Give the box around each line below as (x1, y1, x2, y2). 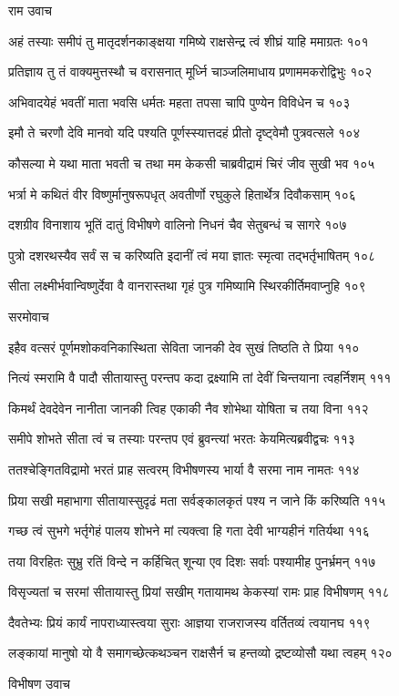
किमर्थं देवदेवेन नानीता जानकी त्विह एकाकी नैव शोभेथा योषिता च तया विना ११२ (8, 398, 369, 417)
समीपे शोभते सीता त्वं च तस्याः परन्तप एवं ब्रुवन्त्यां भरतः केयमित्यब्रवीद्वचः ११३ (8, 429, 355, 448)
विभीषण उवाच (8, 674, 70, 693)
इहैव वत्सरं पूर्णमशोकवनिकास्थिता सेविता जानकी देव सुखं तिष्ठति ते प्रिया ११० (8, 337, 360, 356)
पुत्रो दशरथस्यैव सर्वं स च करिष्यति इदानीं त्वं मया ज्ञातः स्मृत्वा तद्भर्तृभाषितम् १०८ (8, 245, 376, 264)
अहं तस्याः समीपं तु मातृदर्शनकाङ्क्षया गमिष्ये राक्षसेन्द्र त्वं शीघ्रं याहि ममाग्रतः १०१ (8, 31, 369, 50)
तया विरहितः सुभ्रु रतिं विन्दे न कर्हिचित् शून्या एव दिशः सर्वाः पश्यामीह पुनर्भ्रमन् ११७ (8, 551, 376, 570)
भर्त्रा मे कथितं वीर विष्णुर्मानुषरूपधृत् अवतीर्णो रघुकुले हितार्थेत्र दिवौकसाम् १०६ (8, 184, 356, 203)
